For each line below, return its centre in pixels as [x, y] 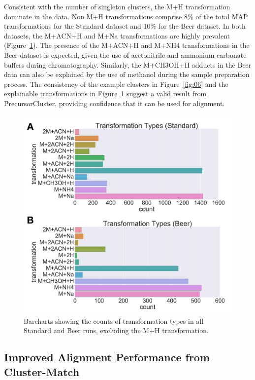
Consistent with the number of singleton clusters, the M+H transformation [117, 6]
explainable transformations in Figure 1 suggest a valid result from [105, 94]
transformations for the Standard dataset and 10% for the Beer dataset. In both [125, 26]
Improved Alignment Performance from [107, 357]
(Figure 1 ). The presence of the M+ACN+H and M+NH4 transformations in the [127, 45]
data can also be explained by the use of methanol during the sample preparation [127, 74]
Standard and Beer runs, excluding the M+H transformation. [116, 330]
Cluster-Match [42, 371]
